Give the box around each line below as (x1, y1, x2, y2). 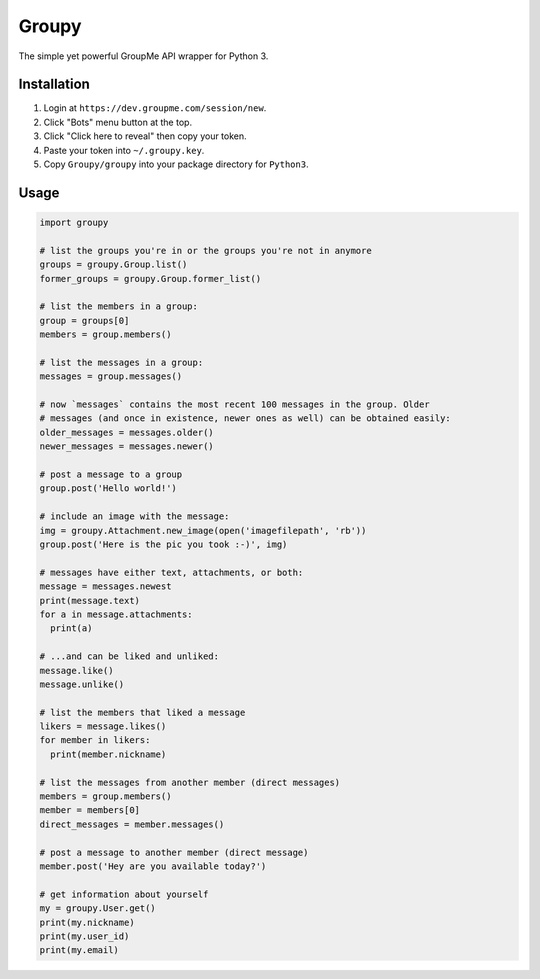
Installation (18, 76, 90, 93)
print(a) (50, 623, 93, 634)
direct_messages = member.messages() (39, 818, 225, 830)
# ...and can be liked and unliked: (39, 651, 220, 662)
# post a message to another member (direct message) (39, 846, 309, 858)
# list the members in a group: (39, 301, 199, 312)
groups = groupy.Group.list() (39, 259, 188, 270)
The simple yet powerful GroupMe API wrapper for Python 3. (18, 50, 269, 62)
